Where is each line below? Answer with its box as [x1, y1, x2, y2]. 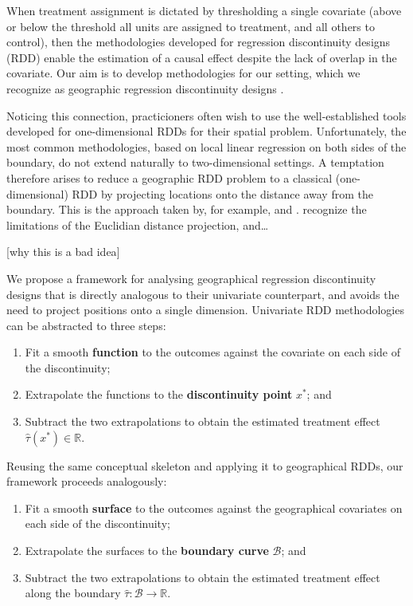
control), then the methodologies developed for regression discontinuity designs [6, 33, 391, 50]
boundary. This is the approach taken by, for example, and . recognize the [6, 201, 367, 218]
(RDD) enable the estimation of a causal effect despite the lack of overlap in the [6, 49, 397, 65]
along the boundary [25, 584, 121, 601]
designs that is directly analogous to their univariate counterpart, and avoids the [6, 285, 399, 302]
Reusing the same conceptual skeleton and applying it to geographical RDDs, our [6, 457, 403, 474]
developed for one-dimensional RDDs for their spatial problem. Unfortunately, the [6, 123, 407, 140]
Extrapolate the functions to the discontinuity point [25, 386, 293, 403]
